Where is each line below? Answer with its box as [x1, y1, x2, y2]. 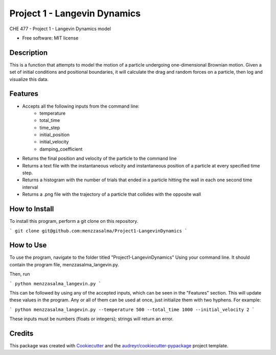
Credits [9, 329, 34, 338]
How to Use [9, 241, 47, 249]
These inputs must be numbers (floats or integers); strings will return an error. [9, 316, 174, 322]
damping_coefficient [39, 146, 83, 152]
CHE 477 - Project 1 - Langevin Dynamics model [9, 26, 111, 32]
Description [9, 48, 48, 57]
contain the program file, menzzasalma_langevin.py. [9, 261, 120, 267]
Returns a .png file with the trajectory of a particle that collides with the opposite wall [22, 191, 201, 197]
